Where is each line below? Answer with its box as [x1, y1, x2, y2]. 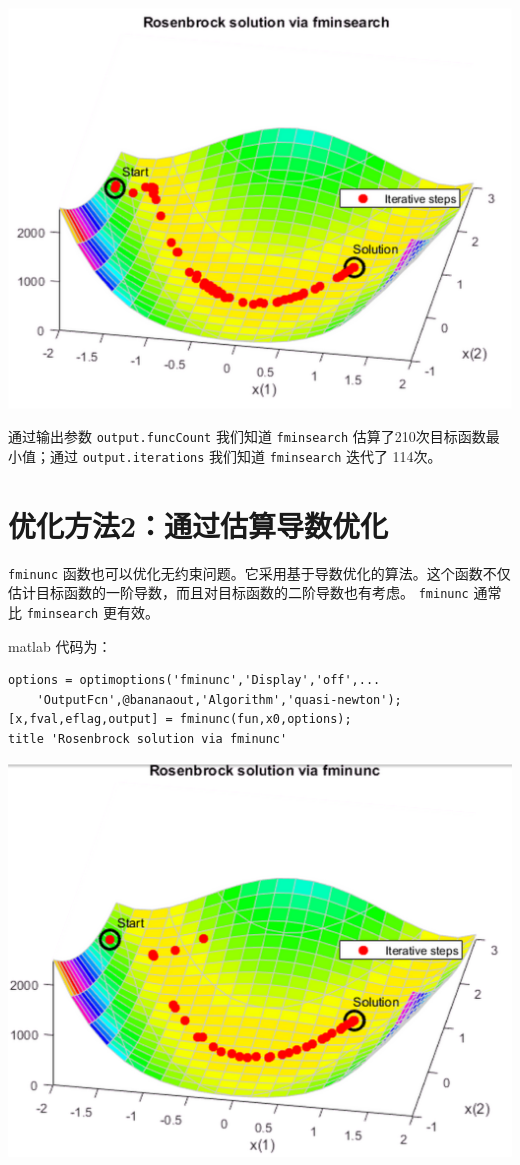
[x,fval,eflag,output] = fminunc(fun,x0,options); [8, 712, 352, 727]
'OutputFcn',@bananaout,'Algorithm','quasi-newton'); [36, 692, 402, 707]
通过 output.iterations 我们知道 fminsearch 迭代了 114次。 [49, 445, 442, 466]
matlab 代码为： [8, 635, 112, 656]
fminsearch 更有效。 [26, 601, 159, 622]
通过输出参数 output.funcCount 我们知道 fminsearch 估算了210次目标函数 [8, 426, 486, 447]
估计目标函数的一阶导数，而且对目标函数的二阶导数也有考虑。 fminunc [8, 582, 469, 603]
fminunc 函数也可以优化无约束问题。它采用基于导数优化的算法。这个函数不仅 [8, 562, 511, 583]
